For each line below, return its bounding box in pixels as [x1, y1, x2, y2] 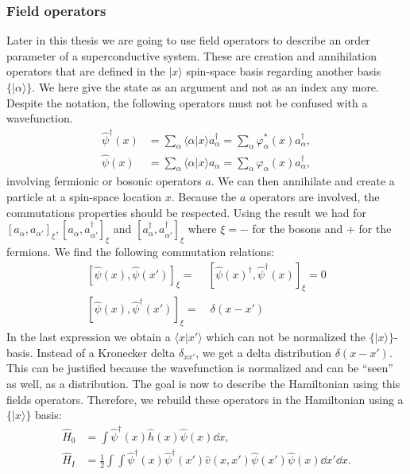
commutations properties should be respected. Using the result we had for [6, 204, 366, 220]
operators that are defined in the [6, 63, 165, 80]
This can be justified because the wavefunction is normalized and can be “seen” [6, 359, 393, 376]
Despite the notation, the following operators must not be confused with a [6, 94, 368, 111]
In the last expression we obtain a [6, 328, 171, 345]
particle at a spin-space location [6, 188, 162, 204]
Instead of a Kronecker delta [37, 344, 176, 360]
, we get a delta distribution [195, 344, 332, 360]
